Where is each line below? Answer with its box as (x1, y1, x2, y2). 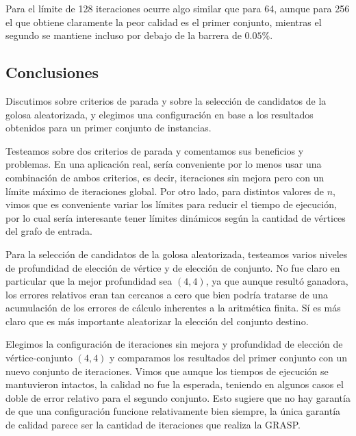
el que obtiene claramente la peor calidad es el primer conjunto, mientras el (5, 14, 322, 29)
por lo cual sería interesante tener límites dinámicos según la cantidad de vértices (5, 210, 346, 225)
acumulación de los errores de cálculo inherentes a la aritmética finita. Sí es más (5, 300, 341, 315)
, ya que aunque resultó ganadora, (205, 274, 348, 288)
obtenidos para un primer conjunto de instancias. (5, 120, 212, 135)
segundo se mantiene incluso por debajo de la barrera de (5, 28, 242, 42)
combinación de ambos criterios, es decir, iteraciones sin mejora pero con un (5, 170, 325, 184)
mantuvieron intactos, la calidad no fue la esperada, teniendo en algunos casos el (5, 377, 344, 392)
